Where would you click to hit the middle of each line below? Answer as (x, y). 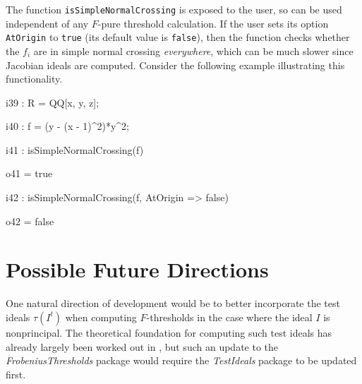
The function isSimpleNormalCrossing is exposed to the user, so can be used (174, 9)
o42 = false (30, 221)
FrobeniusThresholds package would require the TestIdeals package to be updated (181, 360)
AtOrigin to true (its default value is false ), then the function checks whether (178, 37)
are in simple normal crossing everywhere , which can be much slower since (193, 50)
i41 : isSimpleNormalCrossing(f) (75, 149)
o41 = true (29, 173)
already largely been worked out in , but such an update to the (142, 346)
